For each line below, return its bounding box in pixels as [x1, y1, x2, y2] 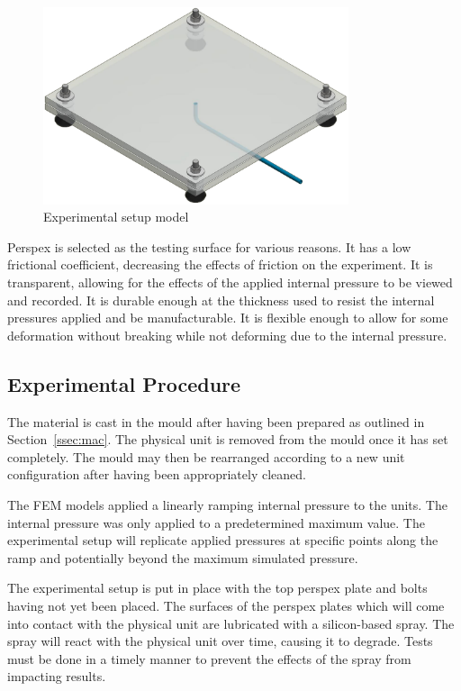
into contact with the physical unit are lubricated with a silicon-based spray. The [7, 614, 455, 632]
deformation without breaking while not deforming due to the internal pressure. [7, 325, 447, 344]
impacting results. [7, 667, 106, 686]
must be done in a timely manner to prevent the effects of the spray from [7, 649, 411, 668]
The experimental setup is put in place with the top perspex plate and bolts [7, 578, 428, 597]
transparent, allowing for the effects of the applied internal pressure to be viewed [7, 272, 453, 291]
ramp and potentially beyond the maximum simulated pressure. [7, 548, 358, 567]
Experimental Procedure [7, 369, 241, 397]
